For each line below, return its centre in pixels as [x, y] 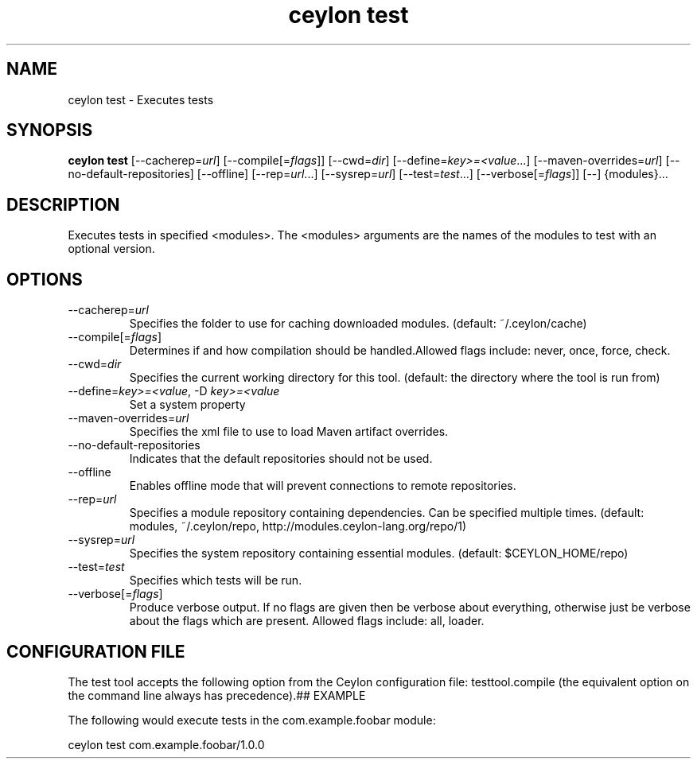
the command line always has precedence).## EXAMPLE [217, 695]
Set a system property [187, 405]
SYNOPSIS [50, 130]
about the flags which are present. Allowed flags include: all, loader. [307, 621]
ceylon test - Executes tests [141, 99]
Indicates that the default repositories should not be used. [281, 459]
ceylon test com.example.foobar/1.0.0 [166, 744]
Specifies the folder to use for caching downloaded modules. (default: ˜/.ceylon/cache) [358, 324]
